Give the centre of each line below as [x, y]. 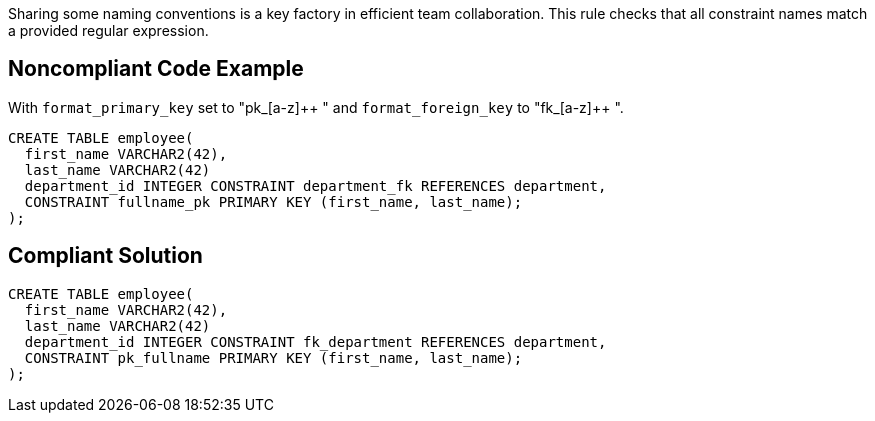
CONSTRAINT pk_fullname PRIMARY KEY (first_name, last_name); [273, 357]
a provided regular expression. [108, 30]
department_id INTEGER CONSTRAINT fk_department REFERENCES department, [315, 341]
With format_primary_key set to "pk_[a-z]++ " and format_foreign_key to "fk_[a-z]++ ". [316, 107]
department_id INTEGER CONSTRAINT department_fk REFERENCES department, [315, 185]
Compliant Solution [105, 256]
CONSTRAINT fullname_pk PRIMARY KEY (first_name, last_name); [273, 201]
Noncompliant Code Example [156, 69]
